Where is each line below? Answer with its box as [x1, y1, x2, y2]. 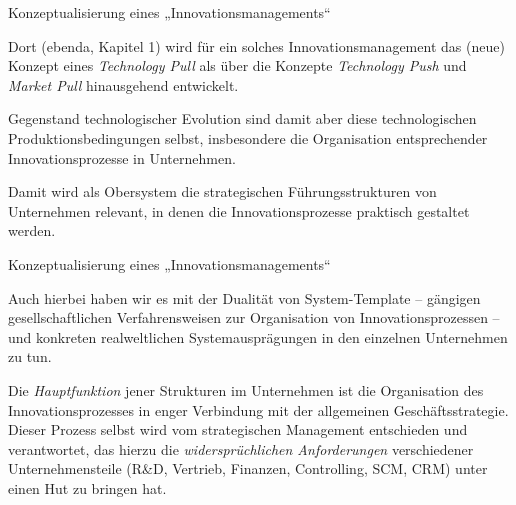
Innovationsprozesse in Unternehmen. [8, 147, 236, 168]
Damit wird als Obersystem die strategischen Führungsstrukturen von [8, 181, 437, 202]
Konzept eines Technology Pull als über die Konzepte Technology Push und [8, 55, 467, 76]
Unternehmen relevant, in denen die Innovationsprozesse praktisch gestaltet [8, 200, 470, 221]
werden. [8, 220, 56, 241]
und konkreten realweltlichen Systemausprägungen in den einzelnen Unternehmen [8, 326, 508, 347]
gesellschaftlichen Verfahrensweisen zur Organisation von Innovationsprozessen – [8, 307, 500, 328]
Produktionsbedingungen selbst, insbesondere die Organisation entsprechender [8, 127, 488, 148]
